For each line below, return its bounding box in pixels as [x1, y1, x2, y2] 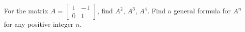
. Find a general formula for [147, 6, 231, 15]
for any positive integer [4, 19, 74, 29]
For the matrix [4, 6, 49, 15]
